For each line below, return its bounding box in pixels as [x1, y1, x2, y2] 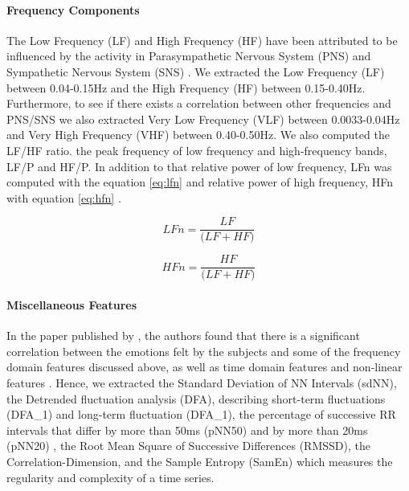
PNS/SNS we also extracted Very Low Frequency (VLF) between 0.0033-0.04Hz [6, 110, 400, 127]
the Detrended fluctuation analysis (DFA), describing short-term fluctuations [6, 390, 386, 407]
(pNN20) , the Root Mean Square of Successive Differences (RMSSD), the [6, 437, 370, 454]
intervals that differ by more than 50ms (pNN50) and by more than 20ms [6, 421, 368, 438]
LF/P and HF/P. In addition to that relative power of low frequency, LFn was [6, 158, 392, 174]
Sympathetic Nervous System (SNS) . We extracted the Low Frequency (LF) [6, 63, 385, 80]
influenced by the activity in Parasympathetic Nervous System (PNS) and [6, 47, 371, 64]
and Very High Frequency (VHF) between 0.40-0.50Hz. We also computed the [6, 126, 390, 143]
